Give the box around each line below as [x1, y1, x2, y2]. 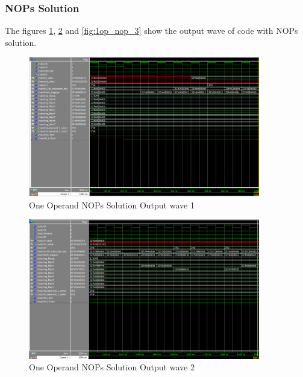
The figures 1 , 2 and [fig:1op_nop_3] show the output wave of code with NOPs [5, 24, 298, 37]
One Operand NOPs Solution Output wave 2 [29, 361, 195, 373]
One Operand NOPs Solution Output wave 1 [29, 198, 195, 211]
